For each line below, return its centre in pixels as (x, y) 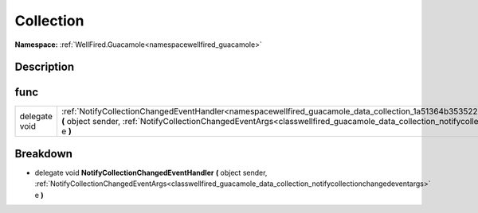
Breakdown (44, 154)
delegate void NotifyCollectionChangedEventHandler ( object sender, (151, 172)
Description (45, 67)
